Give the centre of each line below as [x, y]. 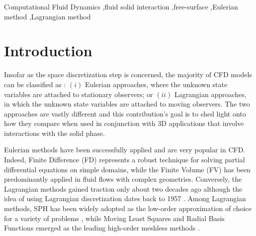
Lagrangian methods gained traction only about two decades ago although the [123, 188]
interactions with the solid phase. [54, 133]
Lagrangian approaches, [211, 94]
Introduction [48, 51]
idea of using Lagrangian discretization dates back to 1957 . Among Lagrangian [125, 198]
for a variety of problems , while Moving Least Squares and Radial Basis [114, 218]
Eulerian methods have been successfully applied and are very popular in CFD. [125, 150]
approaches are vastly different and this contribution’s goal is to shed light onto [125, 113]
